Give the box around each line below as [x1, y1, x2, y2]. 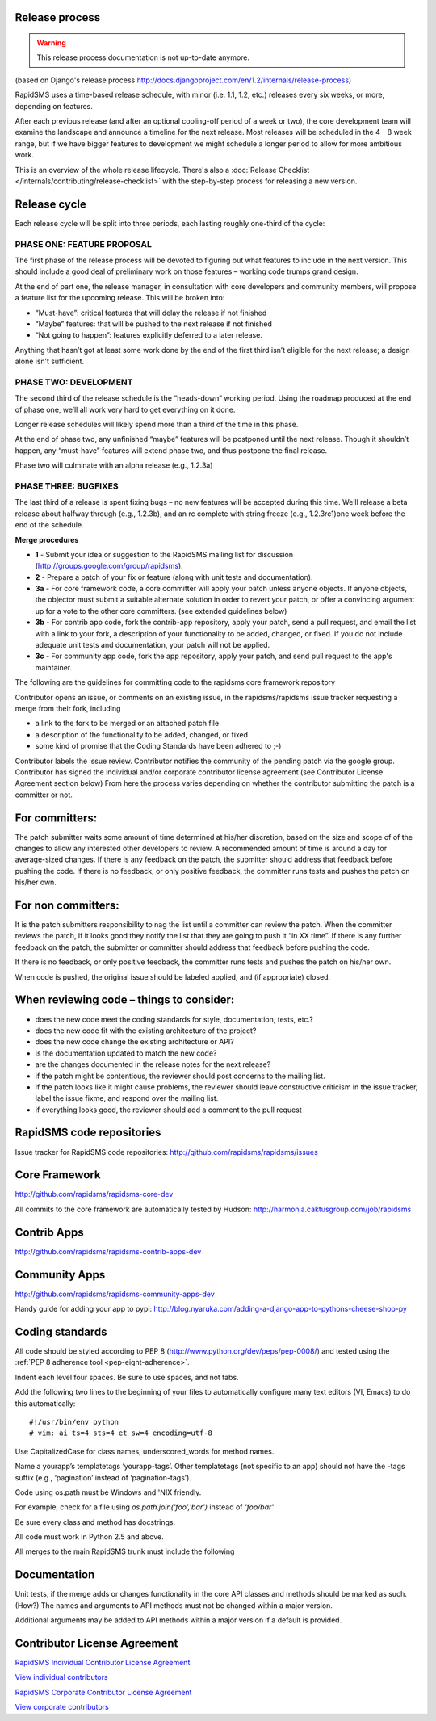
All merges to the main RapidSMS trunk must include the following [15, 1547, 235, 1556]
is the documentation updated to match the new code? [35, 1048, 217, 1058]
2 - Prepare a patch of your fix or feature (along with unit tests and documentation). [35, 572, 313, 581]
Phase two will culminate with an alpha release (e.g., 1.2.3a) [15, 460, 213, 470]
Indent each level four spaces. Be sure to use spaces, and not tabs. [15, 1372, 239, 1382]
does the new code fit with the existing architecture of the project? [35, 1026, 257, 1035]
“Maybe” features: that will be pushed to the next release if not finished [35, 319, 272, 329]
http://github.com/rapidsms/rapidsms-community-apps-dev [15, 1289, 216, 1299]
